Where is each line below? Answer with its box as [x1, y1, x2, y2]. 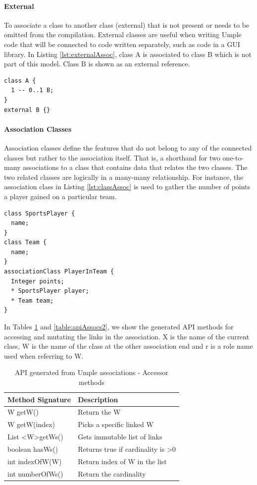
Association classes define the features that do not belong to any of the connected [4, 142, 252, 153]
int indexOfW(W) [7, 456, 62, 466]
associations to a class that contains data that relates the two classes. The [23, 162, 248, 172]
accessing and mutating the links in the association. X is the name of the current [4, 331, 250, 341]
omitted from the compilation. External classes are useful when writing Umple [4, 29, 242, 40]
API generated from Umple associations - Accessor [14, 367, 168, 377]
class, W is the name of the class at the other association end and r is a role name [4, 341, 253, 351]
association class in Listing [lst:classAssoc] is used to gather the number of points [4, 181, 251, 192]
